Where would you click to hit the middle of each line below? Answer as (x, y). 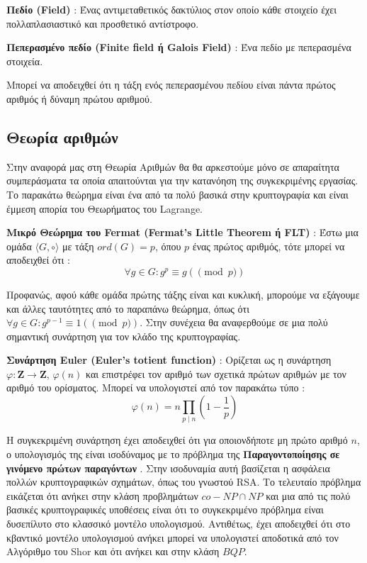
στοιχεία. (25, 61)
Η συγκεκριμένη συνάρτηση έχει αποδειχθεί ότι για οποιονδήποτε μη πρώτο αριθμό (177, 440)
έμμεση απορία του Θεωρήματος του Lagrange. (105, 208)
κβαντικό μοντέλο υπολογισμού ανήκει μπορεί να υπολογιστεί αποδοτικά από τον (173, 537)
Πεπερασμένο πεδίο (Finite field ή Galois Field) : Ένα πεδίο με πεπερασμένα (179, 47)
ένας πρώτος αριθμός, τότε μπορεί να (269, 246)
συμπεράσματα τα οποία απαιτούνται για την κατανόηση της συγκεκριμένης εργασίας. (182, 180)
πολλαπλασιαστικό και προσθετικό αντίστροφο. (103, 23)
